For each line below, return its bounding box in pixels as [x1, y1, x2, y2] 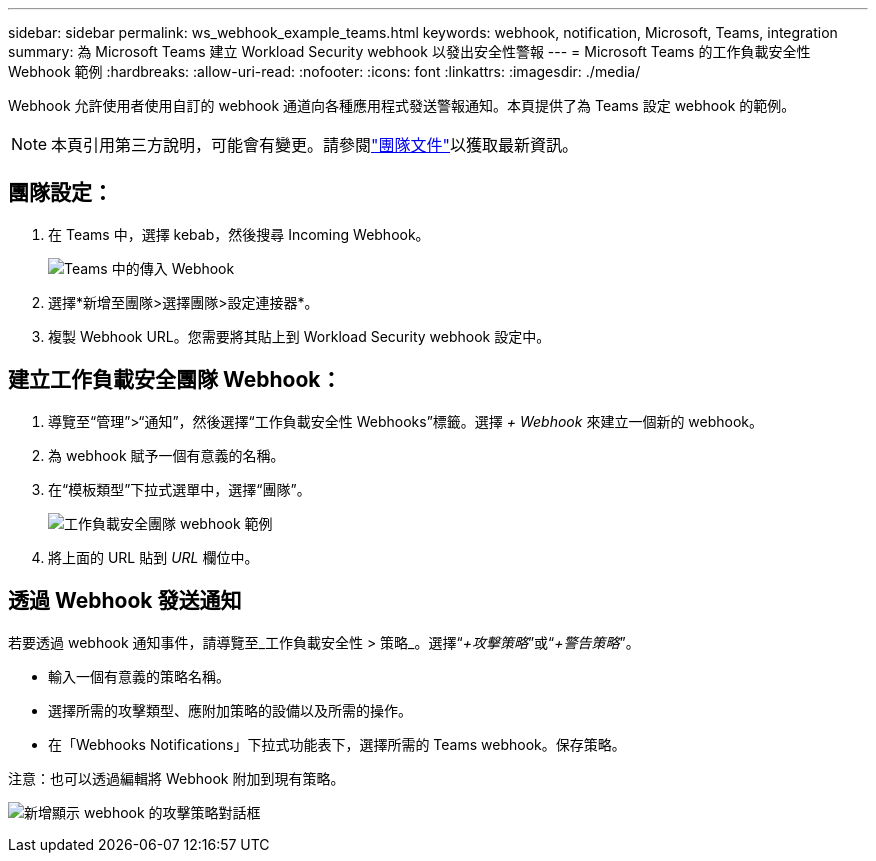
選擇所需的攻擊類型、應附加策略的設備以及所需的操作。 [48, 701, 412, 719]
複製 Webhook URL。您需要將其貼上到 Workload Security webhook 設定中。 [48, 327, 551, 345]
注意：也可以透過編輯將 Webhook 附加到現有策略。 [8, 769, 345, 787]
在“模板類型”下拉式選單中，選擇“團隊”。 [48, 480, 311, 498]
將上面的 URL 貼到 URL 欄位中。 [48, 548, 259, 566]
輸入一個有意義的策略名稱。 [48, 667, 230, 685]
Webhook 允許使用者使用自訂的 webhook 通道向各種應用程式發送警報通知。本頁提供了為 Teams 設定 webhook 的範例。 [8, 97, 796, 114]
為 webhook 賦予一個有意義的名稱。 [48, 446, 285, 464]
